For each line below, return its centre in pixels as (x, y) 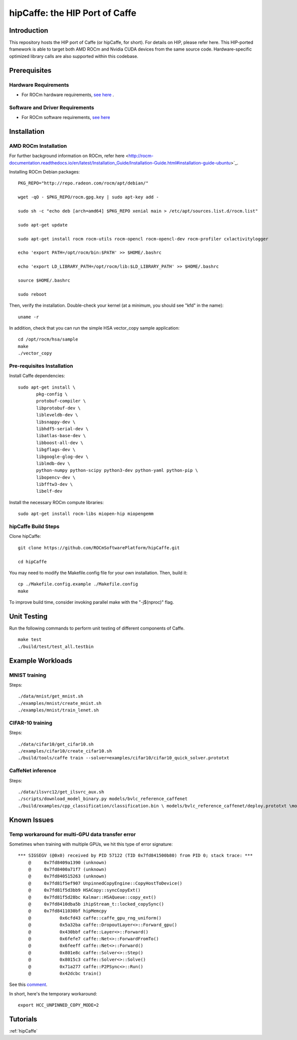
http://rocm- (141, 156)
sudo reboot (32, 294)
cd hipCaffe (32, 562)
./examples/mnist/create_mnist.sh (60, 703)
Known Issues (31, 820)
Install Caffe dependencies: (37, 376)
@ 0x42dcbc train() (65, 973)
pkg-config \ (52, 394)
